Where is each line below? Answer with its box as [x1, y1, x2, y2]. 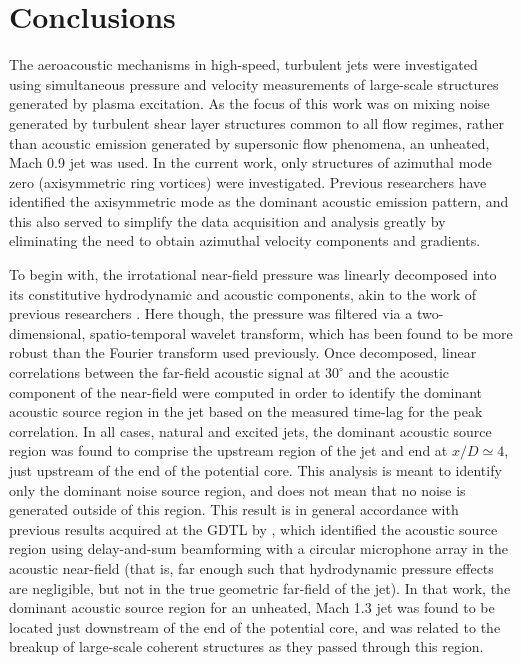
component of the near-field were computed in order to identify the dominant [9, 381, 483, 402]
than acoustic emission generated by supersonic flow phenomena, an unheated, [9, 132, 490, 153]
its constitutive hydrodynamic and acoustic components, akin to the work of [9, 283, 477, 304]
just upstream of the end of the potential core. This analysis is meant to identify [9, 460, 502, 480]
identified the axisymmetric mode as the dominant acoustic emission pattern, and [9, 191, 509, 212]
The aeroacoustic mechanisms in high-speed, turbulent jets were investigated [9, 54, 478, 75]
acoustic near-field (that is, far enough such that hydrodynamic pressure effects [9, 557, 494, 578]
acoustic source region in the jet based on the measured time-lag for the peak [9, 401, 483, 422]
